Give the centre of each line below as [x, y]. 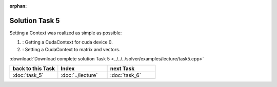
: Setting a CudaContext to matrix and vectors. [71, 49]
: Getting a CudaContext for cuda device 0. [67, 42]
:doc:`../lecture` [79, 75]
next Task [122, 69]
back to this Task [34, 69]
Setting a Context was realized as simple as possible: [66, 33]
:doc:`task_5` [28, 75]
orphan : [18, 6]
